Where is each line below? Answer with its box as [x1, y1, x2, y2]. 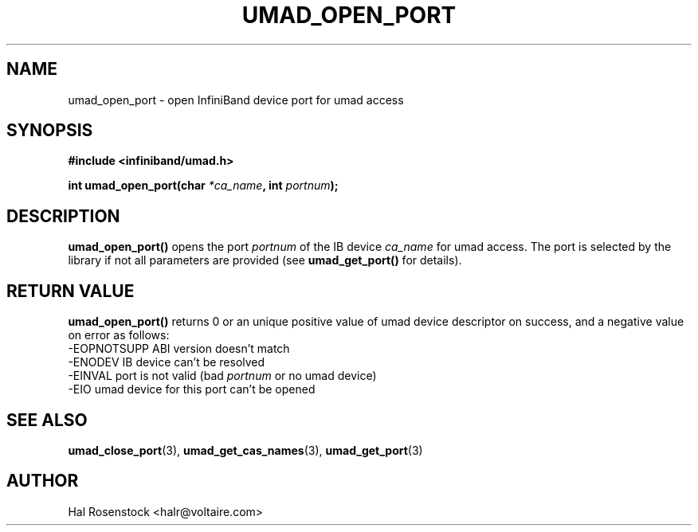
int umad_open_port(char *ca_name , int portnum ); [68, 178, 339, 193]
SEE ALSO [6, 409, 88, 430]
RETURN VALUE [6, 280, 135, 301]
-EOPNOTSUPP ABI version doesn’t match [68, 342, 290, 356]
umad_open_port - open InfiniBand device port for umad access [68, 92, 404, 107]
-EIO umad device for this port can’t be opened [68, 382, 316, 397]
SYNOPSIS [6, 120, 93, 141]
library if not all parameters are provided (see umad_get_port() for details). [68, 253, 462, 268]
